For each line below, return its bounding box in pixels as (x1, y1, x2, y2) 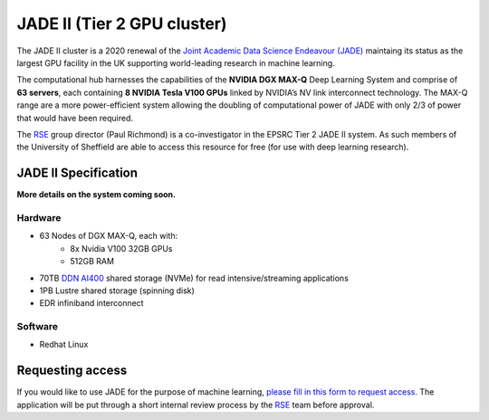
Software (16, 320, 59, 333)
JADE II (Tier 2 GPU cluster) (16, 14, 227, 33)
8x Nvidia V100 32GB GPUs (70, 243, 173, 253)
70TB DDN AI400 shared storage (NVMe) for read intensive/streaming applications (39, 272, 349, 283)
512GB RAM (70, 256, 115, 267)
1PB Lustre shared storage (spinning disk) (39, 285, 195, 296)
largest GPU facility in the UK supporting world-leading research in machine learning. (16, 57, 335, 68)
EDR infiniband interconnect (39, 298, 144, 309)
